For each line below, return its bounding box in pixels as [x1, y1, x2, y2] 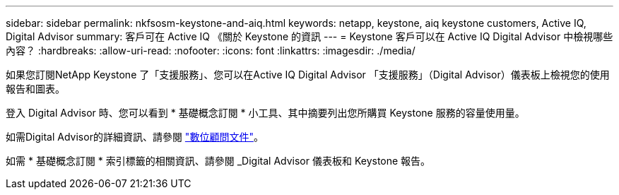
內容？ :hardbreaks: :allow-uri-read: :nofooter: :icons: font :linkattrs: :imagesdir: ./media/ [6, 45, 415, 57]
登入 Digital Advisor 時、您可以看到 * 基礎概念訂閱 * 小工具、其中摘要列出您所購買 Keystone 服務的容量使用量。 [6, 107, 525, 119]
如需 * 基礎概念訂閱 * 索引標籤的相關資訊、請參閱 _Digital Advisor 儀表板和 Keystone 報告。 [6, 155, 431, 167]
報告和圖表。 [6, 83, 65, 95]
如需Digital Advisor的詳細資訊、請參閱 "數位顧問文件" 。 [6, 131, 264, 143]
